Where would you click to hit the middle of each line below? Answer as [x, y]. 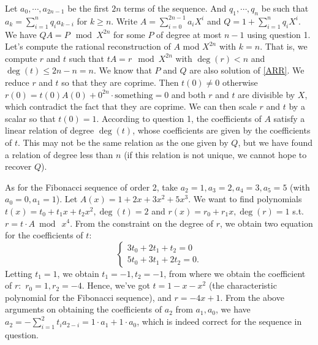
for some [129, 34]
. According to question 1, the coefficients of [179, 118]
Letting [19, 273]
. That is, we [284, 46]
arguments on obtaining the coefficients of [84, 309]
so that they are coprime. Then [120, 82]
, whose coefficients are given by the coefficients [221, 130]
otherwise [240, 82]
